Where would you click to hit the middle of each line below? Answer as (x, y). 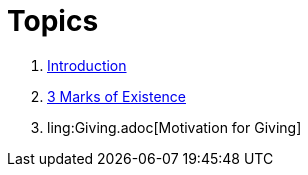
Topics (53, 21)
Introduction (87, 65)
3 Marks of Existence (116, 96)
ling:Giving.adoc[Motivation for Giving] (174, 127)
